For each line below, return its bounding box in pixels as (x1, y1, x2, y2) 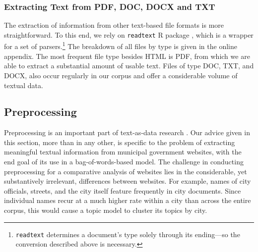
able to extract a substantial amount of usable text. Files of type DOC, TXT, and (4, 60, 254, 71)
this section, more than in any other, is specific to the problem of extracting (4, 137, 235, 147)
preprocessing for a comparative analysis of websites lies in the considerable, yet (4, 166, 247, 176)
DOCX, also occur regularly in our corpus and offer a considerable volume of (4, 70, 238, 80)
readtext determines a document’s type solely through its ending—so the (15, 229, 240, 239)
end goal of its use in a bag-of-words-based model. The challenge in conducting (4, 156, 244, 167)
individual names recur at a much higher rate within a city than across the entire (4, 195, 251, 205)
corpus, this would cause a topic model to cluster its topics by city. (4, 205, 207, 215)
